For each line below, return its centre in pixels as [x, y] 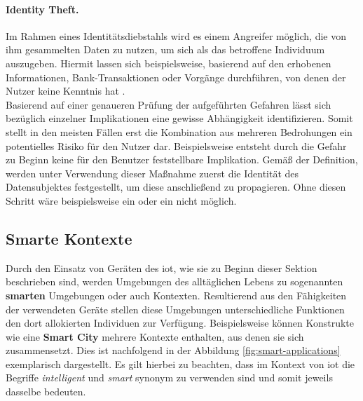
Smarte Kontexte [69, 238]
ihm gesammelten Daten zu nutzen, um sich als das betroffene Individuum [165, 49]
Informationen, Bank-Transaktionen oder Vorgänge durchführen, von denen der [176, 77]
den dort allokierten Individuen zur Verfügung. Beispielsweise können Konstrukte [180, 323]
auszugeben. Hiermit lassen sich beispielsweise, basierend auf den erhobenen [169, 63]
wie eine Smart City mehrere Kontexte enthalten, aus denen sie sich [155, 336]
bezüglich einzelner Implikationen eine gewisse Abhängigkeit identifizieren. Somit [179, 118]
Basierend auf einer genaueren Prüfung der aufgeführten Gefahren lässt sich [169, 104]
